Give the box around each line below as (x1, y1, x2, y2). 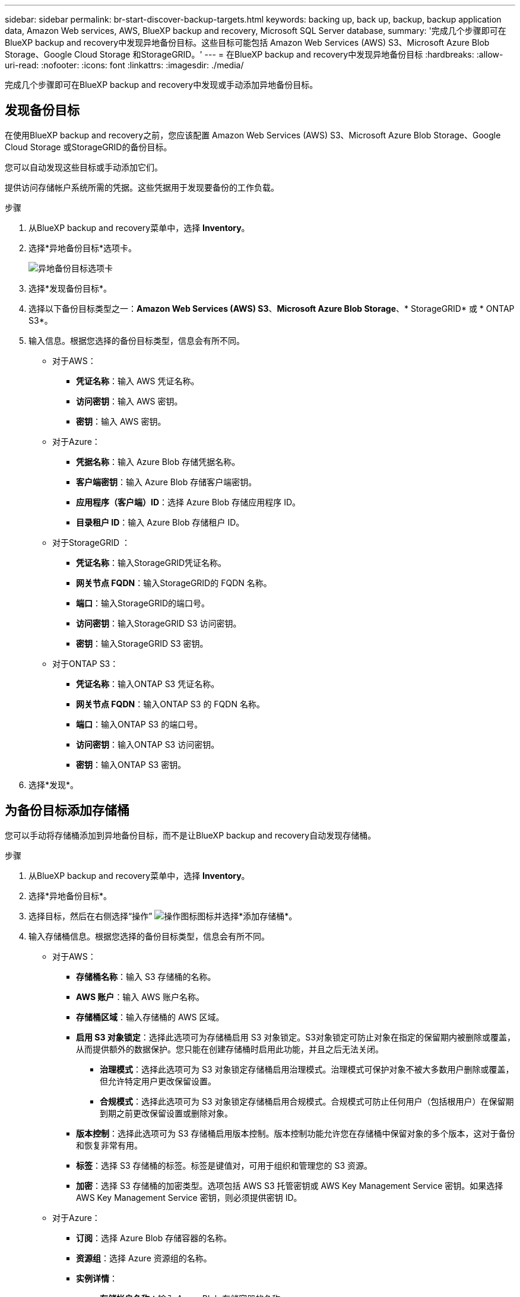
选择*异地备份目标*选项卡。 (28, 242, 137, 253)
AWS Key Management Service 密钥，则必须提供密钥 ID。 (76, 1192, 302, 1203)
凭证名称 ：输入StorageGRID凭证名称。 (76, 557, 227, 568)
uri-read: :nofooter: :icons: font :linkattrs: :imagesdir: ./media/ (5, 60, 244, 70)
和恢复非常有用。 (76, 1140, 142, 1150)
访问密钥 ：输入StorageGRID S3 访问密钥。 (76, 618, 242, 628)
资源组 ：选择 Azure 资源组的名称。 (76, 1252, 212, 1263)
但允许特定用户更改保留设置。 (100, 1075, 216, 1086)
